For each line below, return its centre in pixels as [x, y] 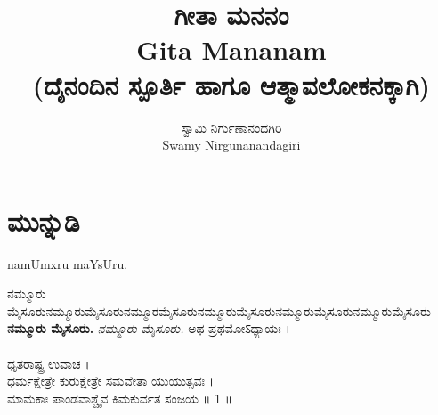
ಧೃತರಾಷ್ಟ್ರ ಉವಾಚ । [49, 363]
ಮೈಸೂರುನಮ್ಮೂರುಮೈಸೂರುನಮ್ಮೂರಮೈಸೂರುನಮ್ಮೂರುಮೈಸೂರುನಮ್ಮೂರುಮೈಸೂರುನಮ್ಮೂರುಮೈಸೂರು [219, 310]
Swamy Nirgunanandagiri [231, 145]
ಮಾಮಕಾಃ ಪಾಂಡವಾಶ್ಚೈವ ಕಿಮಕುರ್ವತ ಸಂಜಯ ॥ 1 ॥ [120, 398]
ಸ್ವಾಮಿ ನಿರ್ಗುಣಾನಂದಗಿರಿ [231, 127]
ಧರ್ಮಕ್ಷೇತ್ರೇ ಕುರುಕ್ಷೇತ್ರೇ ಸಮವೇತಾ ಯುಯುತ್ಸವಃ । [111, 381]
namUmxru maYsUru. [68, 263]
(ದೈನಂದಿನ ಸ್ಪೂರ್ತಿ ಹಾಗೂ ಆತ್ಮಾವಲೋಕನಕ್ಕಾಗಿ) [231, 84]
